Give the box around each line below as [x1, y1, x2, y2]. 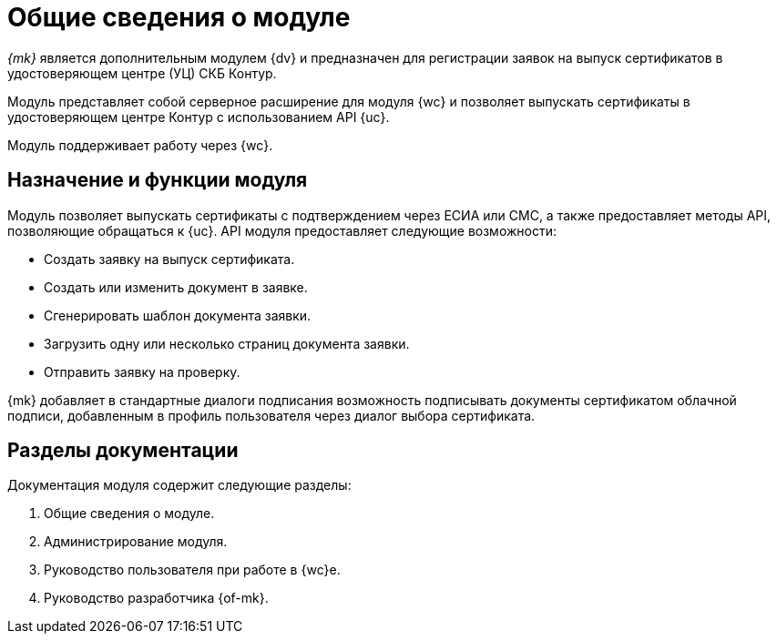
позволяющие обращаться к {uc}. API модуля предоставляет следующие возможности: [7, 222, 557, 239]
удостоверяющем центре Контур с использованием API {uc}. [7, 108, 390, 125]
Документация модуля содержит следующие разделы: [7, 477, 352, 493]
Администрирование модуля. [44, 534, 228, 550]
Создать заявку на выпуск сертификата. [44, 250, 295, 267]
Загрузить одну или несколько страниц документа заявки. [44, 335, 410, 351]
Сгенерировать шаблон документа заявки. [44, 307, 312, 323]
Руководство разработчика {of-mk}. [44, 590, 269, 606]
